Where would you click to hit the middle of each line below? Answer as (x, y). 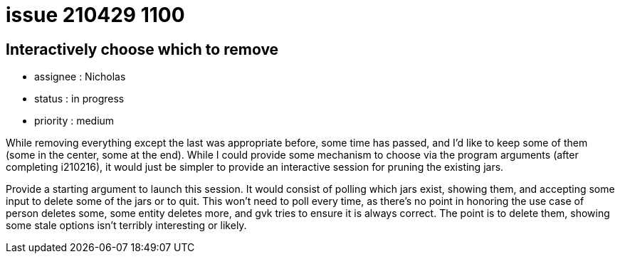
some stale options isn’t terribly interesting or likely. (126, 226)
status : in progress (79, 99)
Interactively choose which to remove (142, 49)
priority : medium (74, 121)
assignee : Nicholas (80, 77)
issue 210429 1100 (95, 15)
